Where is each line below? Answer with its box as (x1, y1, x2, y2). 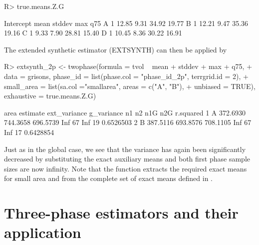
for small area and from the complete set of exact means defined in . (4, 173, 213, 183)
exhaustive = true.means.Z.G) (4, 90, 96, 101)
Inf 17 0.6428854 (4, 126, 54, 137)
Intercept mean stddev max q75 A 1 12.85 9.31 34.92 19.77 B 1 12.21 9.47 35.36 (4, 17, 249, 28)
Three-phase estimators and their (4, 202, 239, 223)
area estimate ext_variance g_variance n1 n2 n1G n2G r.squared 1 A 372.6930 (4, 107, 246, 117)
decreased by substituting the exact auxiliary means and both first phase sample (4, 153, 250, 164)
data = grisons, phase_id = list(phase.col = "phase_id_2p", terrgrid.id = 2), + (4, 70, 249, 81)
